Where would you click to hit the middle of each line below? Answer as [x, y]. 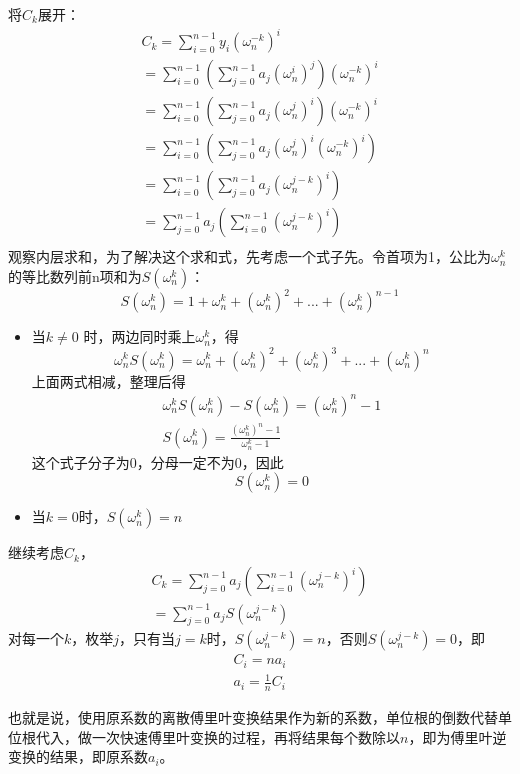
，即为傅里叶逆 [457, 736]
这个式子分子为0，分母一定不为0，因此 [157, 461]
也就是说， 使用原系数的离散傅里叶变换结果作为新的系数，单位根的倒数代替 [253, 717]
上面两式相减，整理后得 [108, 380]
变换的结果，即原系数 [78, 756]
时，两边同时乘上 [139, 336]
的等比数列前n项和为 [75, 275]
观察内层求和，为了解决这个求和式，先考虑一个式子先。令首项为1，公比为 [249, 256]
